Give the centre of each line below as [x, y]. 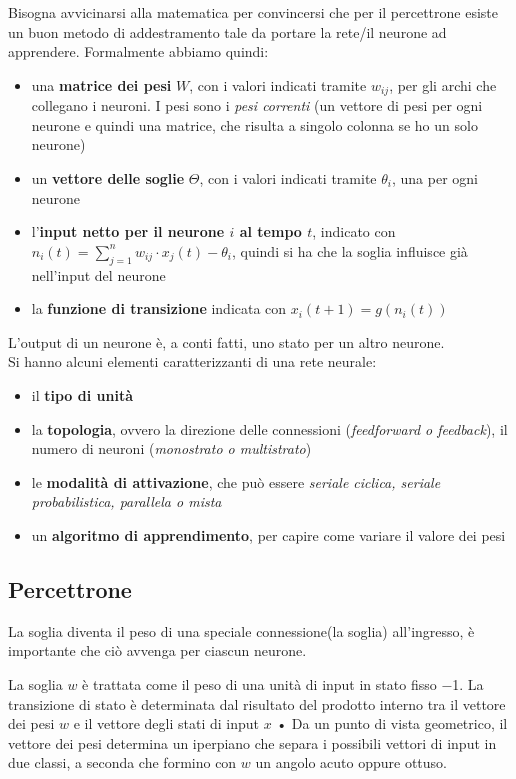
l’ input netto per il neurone [128, 231]
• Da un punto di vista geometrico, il [392, 723]
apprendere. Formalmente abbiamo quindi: [138, 51]
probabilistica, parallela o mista [126, 501]
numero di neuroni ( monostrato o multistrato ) [171, 448]
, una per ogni [434, 178]
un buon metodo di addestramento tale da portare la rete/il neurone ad [227, 31]
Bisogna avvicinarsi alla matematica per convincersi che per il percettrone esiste [253, 12]
